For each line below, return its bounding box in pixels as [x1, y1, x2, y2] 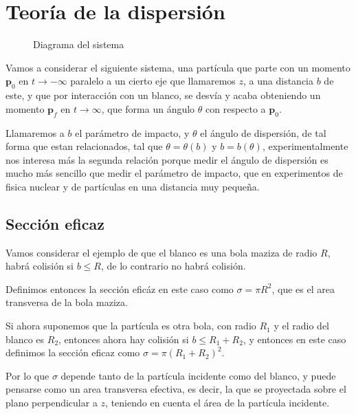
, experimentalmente [262, 139, 348, 153]
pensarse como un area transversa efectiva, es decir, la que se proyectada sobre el [5, 382, 346, 396]
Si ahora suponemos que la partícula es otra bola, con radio [5, 318, 256, 333]
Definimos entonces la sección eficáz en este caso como [5, 281, 234, 296]
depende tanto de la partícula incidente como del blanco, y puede [60, 368, 336, 382]
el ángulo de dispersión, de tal [200, 125, 326, 140]
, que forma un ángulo [101, 101, 195, 116]
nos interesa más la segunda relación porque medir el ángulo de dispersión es [5, 152, 329, 166]
